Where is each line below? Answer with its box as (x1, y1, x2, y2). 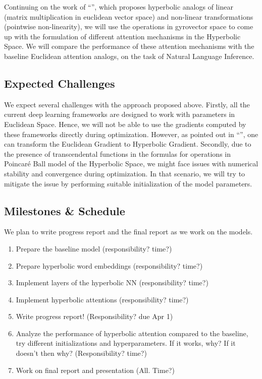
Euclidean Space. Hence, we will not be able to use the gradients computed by (4, 118, 246, 129)
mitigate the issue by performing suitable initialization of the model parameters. (4, 178, 252, 188)
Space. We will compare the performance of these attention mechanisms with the (4, 41, 254, 51)
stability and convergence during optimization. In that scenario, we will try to (4, 168, 245, 178)
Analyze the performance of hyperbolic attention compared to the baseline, (16, 328, 248, 338)
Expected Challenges (4, 75, 115, 91)
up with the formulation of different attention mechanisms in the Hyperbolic (4, 31, 241, 41)
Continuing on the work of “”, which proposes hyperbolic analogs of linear (4, 2, 233, 12)
